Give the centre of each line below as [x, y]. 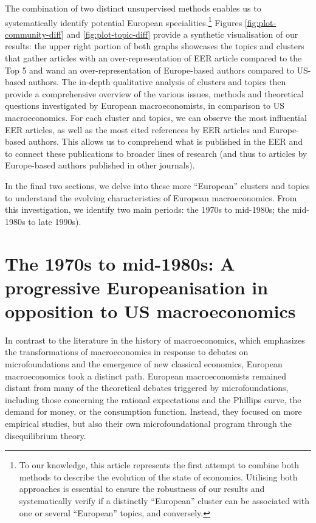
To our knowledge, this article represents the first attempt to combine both [159, 465]
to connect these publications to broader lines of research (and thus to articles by [156, 153]
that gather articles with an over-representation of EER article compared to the [153, 58]
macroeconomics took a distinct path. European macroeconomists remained [146, 376]
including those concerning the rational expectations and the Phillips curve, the [153, 399]
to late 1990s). [55, 221]
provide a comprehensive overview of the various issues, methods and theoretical [154, 93]
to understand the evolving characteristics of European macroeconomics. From [151, 197]
